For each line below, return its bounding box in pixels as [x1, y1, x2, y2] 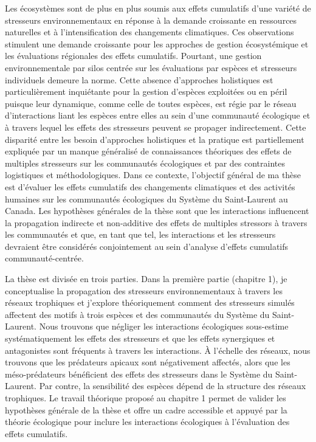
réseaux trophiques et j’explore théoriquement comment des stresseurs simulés [5, 296, 295, 309]
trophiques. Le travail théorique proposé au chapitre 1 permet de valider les [5, 392, 286, 404]
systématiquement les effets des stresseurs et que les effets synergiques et [5, 332, 275, 345]
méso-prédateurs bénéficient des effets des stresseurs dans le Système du [5, 367, 273, 380]
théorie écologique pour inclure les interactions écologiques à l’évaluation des [5, 415, 290, 428]
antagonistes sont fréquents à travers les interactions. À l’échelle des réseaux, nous [5, 344, 311, 356]
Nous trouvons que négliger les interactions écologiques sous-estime [39, 320, 289, 333]
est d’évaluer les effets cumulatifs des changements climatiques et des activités [5, 180, 295, 193]
